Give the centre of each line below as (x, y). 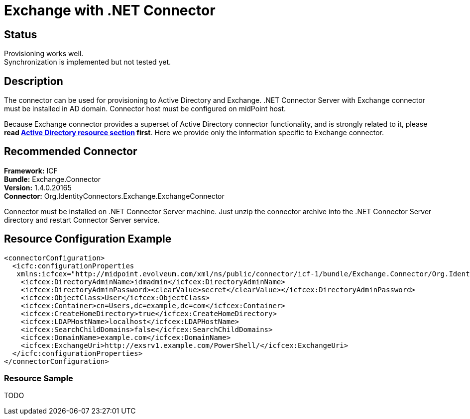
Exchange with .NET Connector (110, 10)
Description (34, 81)
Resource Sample (39, 378)
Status (21, 34)
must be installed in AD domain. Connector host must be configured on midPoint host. (145, 109)
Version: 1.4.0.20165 (38, 187)
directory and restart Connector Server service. (82, 220)
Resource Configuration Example (88, 239)
